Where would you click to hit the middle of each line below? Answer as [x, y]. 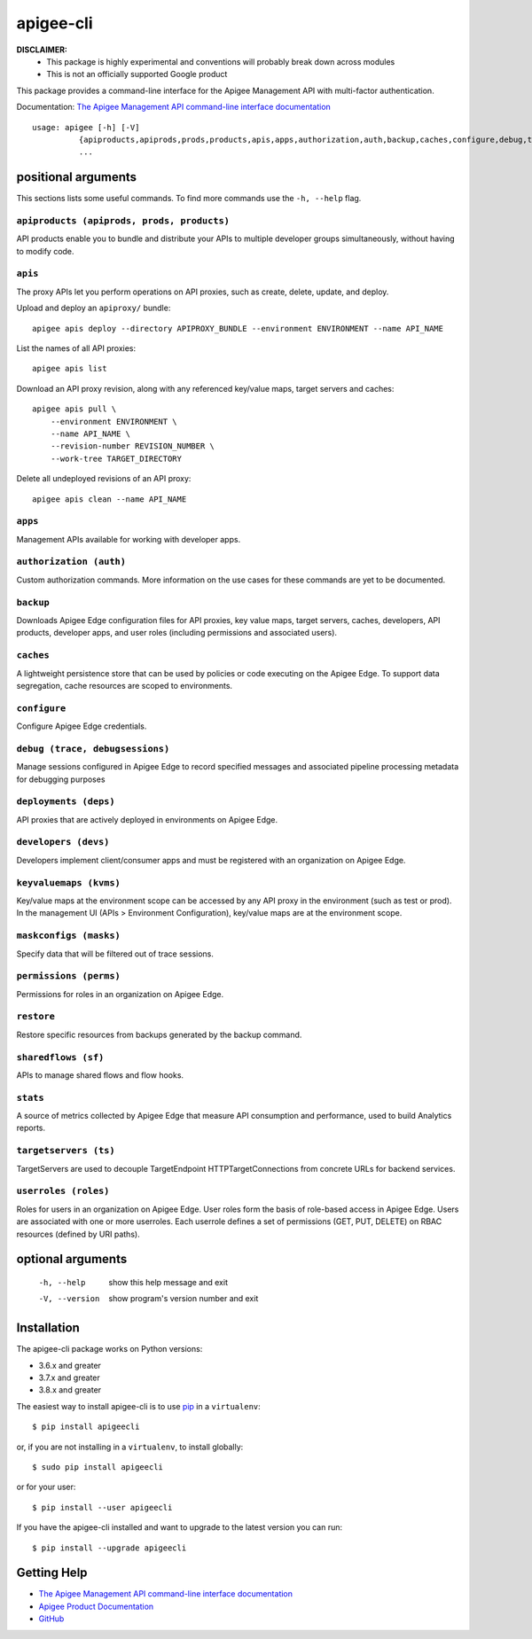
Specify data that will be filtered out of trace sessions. [115, 954]
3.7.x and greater [70, 1378]
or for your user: [46, 1487]
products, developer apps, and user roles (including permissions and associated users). [176, 633]
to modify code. [45, 251]
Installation [48, 1328]
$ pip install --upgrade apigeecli [110, 1548]
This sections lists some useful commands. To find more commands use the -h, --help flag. [189, 199]
